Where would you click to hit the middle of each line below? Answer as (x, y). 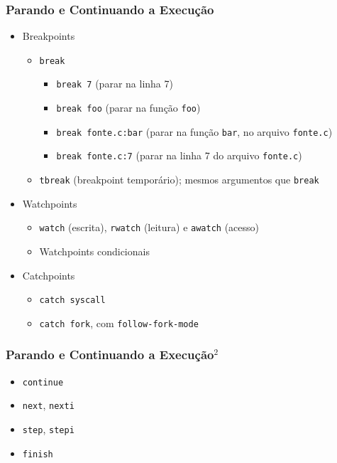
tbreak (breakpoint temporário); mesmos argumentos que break (179, 180)
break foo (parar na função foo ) (128, 108)
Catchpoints (49, 275)
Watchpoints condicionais (94, 251)
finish (38, 454)
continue (43, 382)
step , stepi (48, 429)
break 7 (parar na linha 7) (115, 84)
